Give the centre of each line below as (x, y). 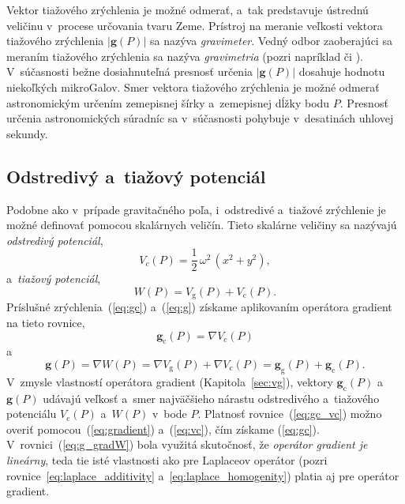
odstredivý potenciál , (55, 240)
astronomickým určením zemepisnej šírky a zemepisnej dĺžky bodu (168, 102)
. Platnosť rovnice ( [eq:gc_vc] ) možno (290, 414)
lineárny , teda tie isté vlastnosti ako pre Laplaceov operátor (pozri (167, 459)
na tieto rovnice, (46, 323)
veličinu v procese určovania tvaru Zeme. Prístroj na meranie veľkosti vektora (195, 25)
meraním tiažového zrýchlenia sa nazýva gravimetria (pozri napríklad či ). (185, 56)
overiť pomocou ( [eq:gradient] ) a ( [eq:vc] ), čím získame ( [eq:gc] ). (163, 429)
